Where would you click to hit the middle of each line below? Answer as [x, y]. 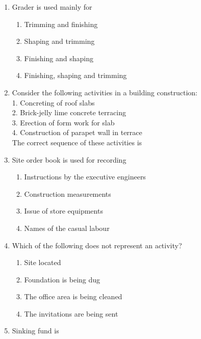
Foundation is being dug [62, 279]
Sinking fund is [35, 331]
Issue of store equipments [64, 211]
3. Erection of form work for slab [63, 122]
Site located [43, 262]
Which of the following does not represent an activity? [97, 245]
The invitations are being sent [71, 313]
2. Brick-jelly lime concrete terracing [69, 112]
